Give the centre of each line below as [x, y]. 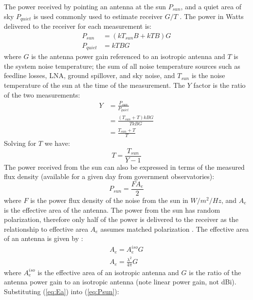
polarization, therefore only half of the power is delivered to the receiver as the [121, 219]
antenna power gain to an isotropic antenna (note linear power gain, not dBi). [120, 282]
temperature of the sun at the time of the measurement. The [95, 85]
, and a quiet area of [211, 6]
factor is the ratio [219, 85]
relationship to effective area [46, 229]
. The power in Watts [212, 16]
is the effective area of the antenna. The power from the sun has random [112, 210]
